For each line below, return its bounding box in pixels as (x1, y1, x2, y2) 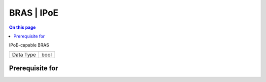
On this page (9, 24, 36, 30)
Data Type (12, 51, 36, 58)
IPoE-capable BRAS (9, 42, 49, 48)
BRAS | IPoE (9, 7, 59, 18)
